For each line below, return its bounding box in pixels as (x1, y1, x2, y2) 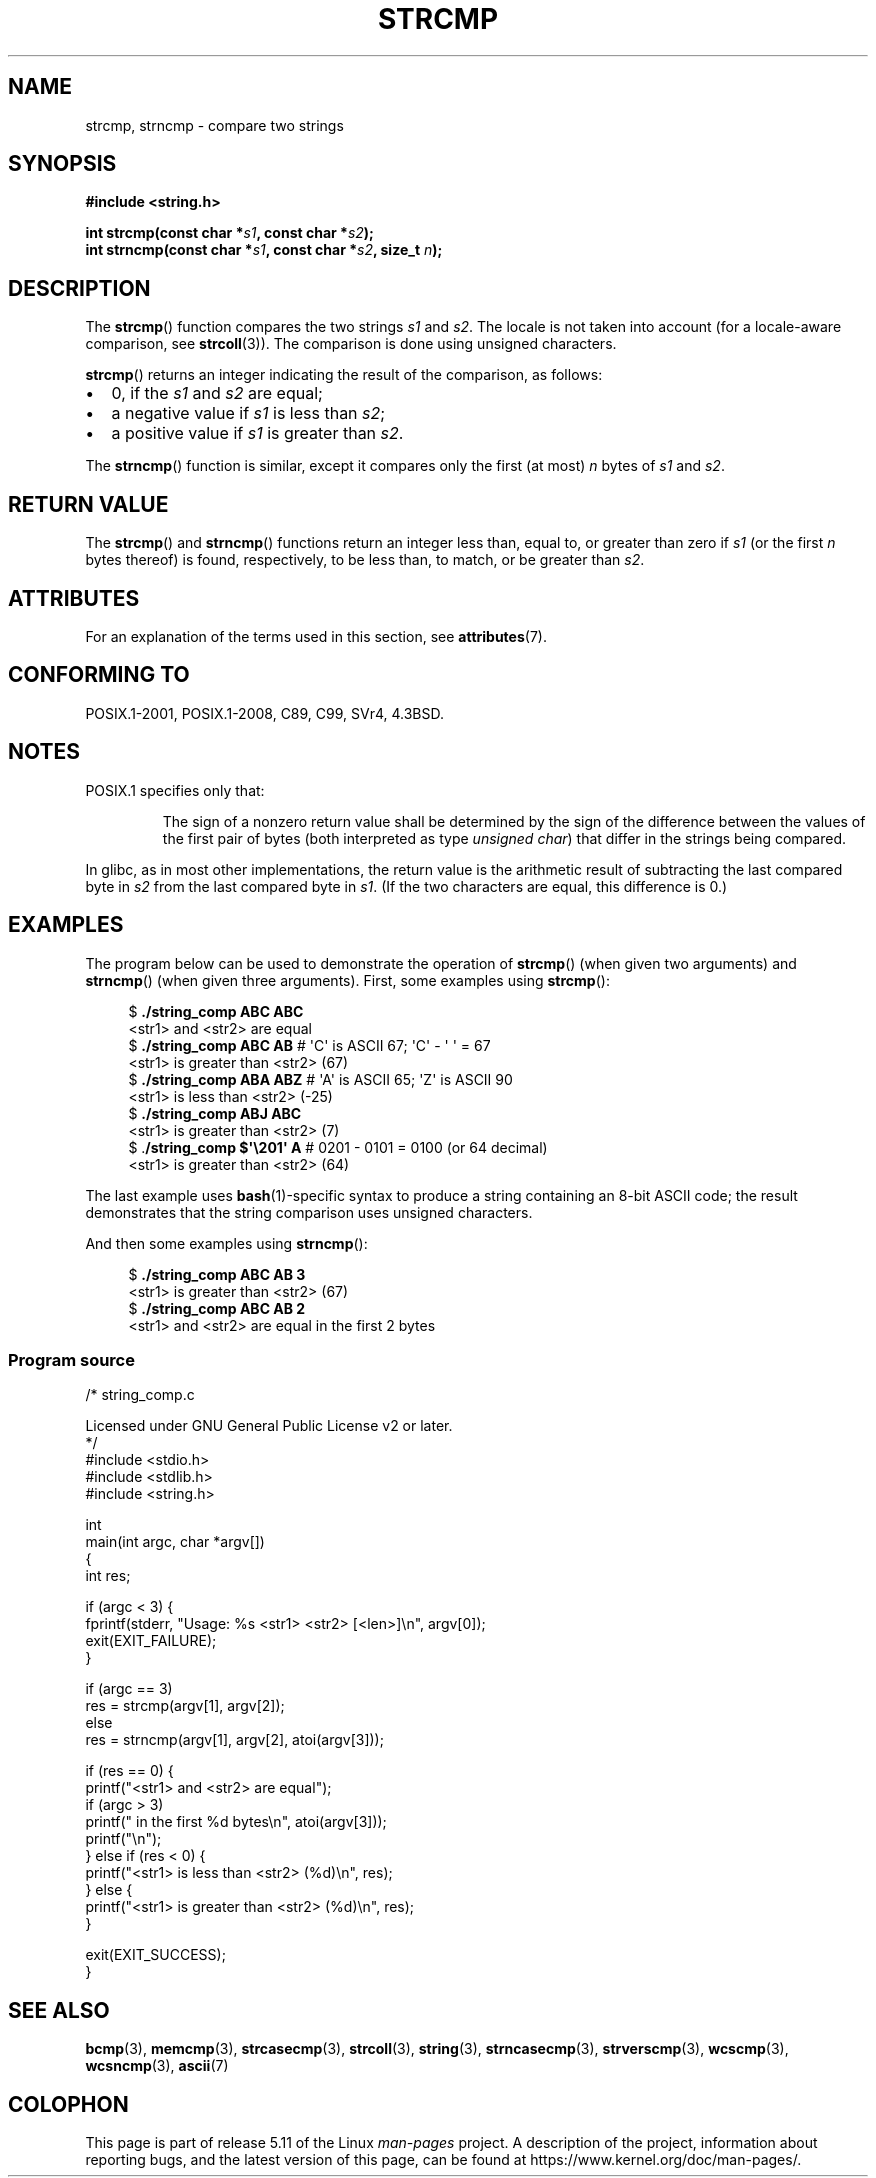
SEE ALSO (8, 1997, 110, 2023)
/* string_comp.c (85, 1386, 195, 1404)
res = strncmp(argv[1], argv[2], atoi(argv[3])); (85, 1731, 384, 1749)
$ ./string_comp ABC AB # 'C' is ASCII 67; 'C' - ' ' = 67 (128, 1036, 491, 1054)
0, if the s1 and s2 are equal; (111, 383, 323, 404)
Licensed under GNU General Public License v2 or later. (85, 1417, 453, 1435)
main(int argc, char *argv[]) (85, 1533, 265, 1551)
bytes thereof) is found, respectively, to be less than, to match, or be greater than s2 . (85, 551, 645, 569)
